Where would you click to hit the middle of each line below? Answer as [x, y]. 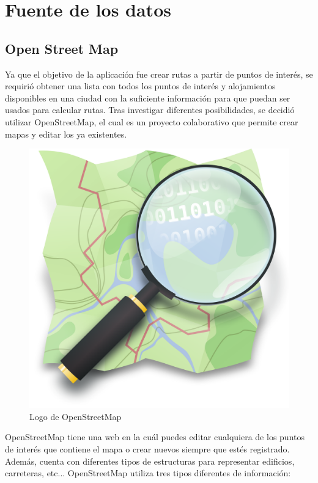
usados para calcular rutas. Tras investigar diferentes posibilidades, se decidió [150, 110]
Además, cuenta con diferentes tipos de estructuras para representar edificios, [150, 461]
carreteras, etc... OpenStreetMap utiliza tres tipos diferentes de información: [148, 473]
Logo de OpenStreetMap [76, 416]
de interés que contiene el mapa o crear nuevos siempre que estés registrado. [147, 448]
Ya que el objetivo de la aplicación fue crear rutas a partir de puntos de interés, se [159, 74]
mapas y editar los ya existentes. [66, 134]
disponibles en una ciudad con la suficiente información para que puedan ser [148, 98]
